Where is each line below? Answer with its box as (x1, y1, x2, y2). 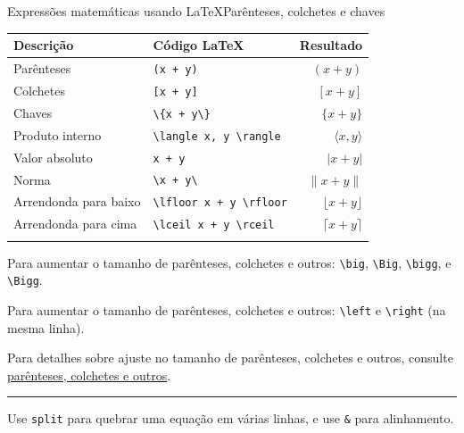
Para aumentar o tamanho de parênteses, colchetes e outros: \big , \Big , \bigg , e (7, 253, 452, 271)
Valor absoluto (13, 147, 93, 166)
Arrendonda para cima (13, 214, 137, 233)
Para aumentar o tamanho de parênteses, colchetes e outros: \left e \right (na (7, 301, 446, 319)
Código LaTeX (153, 36, 244, 54)
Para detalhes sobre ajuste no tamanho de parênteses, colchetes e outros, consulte (7, 348, 453, 367)
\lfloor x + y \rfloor (153, 196, 287, 210)
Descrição (13, 36, 74, 54)
